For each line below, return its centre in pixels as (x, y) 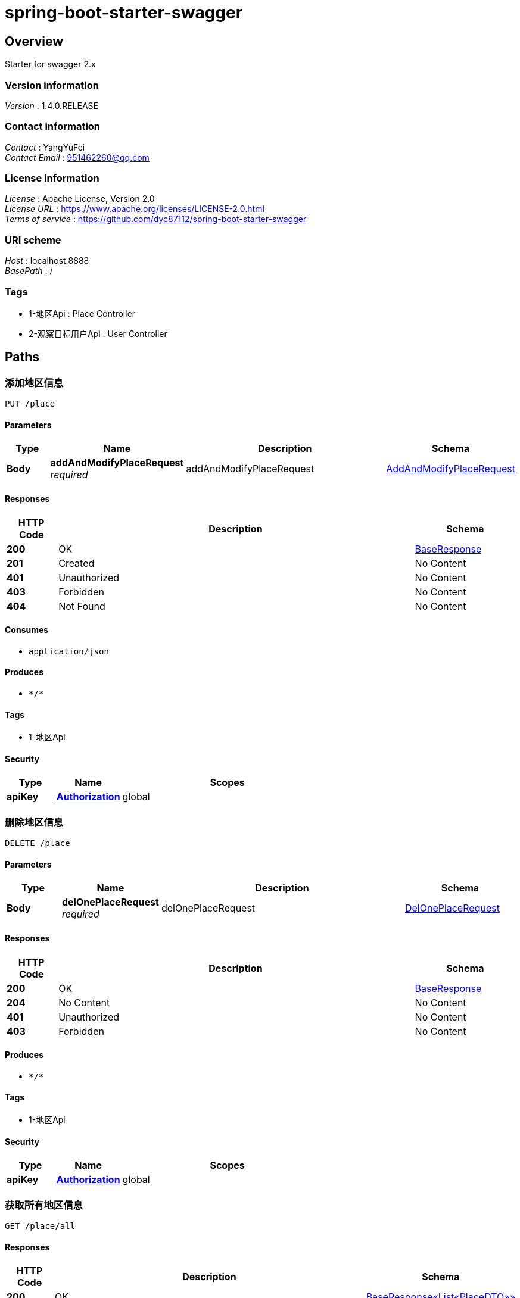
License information (52, 178)
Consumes (27, 630)
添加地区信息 (34, 383)
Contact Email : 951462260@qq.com (77, 157)
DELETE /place (38, 843)
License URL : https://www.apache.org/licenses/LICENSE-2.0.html (135, 209)
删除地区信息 (34, 822)
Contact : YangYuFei (45, 147)
